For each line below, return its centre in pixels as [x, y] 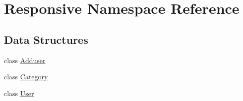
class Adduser [25, 60]
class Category [26, 77]
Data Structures [46, 39]
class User [19, 93]
